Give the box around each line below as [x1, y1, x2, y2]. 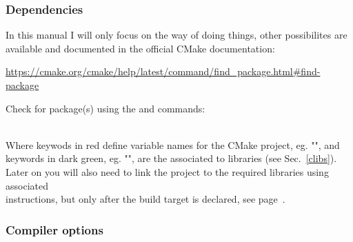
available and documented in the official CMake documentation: [6, 41, 275, 55]
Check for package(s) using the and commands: [6, 101, 205, 115]
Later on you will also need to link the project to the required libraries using [6, 164, 329, 179]
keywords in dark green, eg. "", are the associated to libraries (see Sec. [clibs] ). [6, 151, 337, 165]
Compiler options [6, 221, 103, 238]
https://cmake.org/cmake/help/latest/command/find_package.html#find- [6, 64, 321, 79]
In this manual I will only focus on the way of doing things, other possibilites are [6, 28, 347, 42]
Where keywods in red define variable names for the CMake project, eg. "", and [6, 137, 340, 152]
